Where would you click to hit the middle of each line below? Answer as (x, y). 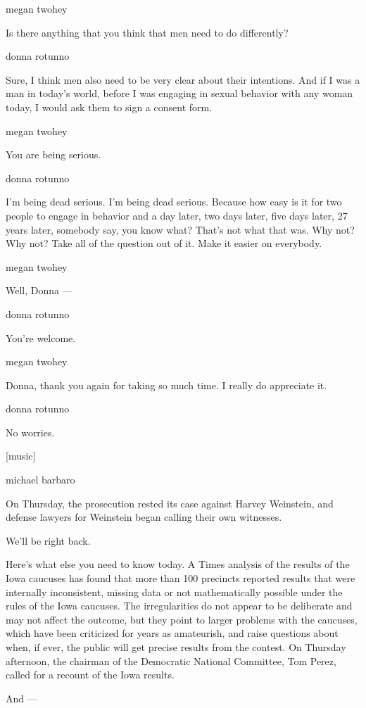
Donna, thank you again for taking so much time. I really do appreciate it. (166, 385)
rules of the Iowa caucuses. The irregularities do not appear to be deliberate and (179, 606)
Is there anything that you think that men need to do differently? (147, 32)
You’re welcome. (41, 337)
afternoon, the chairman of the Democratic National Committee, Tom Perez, (171, 660)
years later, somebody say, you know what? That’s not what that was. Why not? (180, 229)
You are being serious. (53, 154)
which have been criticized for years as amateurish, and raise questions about (172, 633)
